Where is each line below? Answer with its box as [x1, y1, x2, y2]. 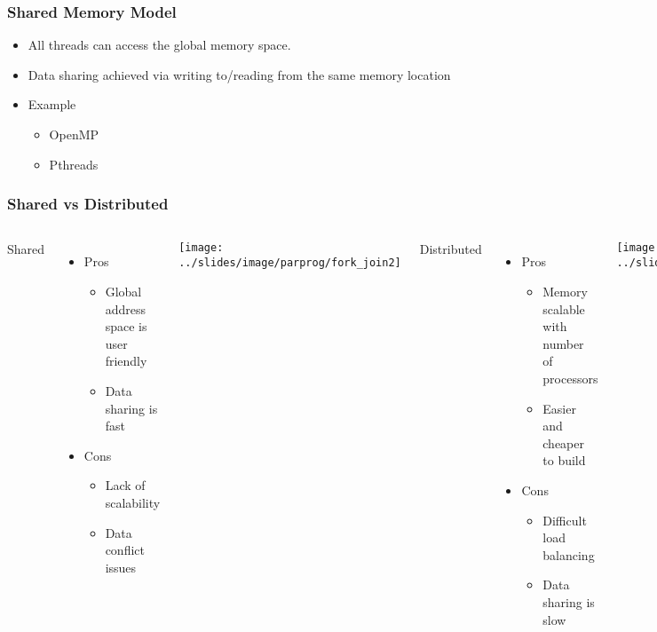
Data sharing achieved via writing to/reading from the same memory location [28, 65, 451, 83]
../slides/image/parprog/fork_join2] [178, 257, 401, 270]
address [105, 299, 146, 318]
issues [105, 557, 137, 576]
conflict [105, 541, 145, 559]
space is [105, 317, 147, 336]
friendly [105, 352, 147, 370]
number [542, 334, 584, 352]
